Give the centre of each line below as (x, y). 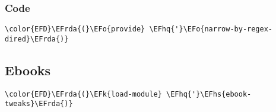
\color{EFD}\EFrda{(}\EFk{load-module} (83, 94)
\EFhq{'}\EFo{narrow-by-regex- (211, 29)
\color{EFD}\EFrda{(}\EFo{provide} (75, 29)
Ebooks (28, 70)
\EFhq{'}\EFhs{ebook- (209, 94)
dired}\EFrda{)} (37, 39)
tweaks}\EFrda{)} (39, 104)
